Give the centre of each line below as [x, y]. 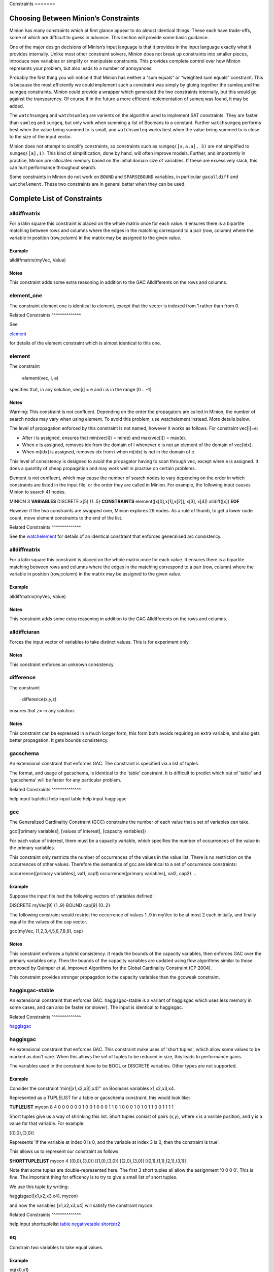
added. [17, 106]
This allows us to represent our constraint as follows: [65, 1151]
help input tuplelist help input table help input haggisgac [68, 798]
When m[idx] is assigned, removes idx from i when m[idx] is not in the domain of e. [109, 452]
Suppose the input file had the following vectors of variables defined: [82, 896]
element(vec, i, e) [40, 378]
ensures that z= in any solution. [42, 711]
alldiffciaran [25, 632]
